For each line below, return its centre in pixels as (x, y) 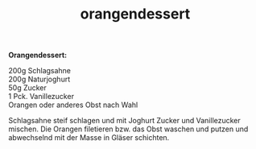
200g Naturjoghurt (39, 79)
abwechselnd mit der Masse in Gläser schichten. (89, 138)
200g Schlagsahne (39, 71)
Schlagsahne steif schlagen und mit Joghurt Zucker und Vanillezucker (125, 121)
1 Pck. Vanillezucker (41, 97)
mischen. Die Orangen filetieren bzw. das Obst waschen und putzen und (128, 129)
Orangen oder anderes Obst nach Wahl (73, 105)
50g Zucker (27, 88)
